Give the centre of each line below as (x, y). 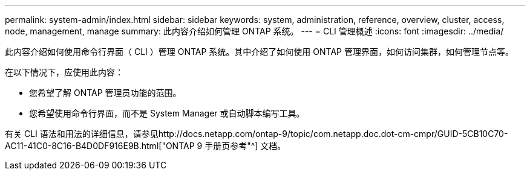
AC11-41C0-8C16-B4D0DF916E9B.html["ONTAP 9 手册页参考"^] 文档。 (146, 146)
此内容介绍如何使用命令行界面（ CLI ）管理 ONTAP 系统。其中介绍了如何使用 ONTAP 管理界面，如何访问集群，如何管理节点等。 (259, 52)
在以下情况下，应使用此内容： (64, 72)
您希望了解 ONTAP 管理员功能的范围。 (105, 93)
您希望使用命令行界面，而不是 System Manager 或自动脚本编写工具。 (167, 113)
